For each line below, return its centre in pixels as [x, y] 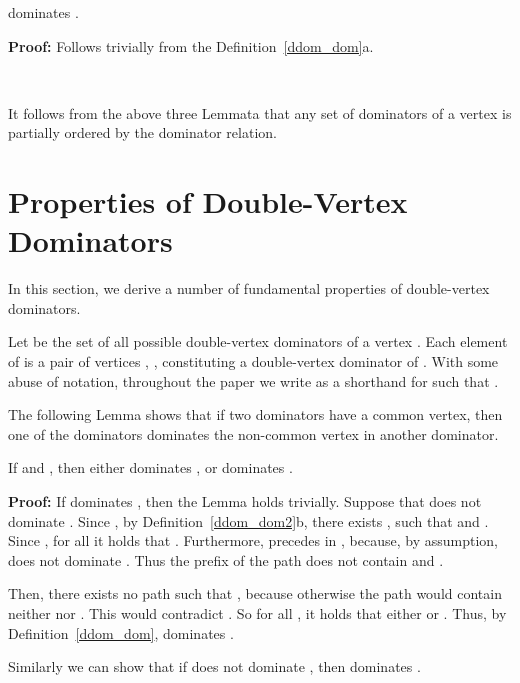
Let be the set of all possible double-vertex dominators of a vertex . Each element [258, 341]
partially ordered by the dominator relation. [142, 132]
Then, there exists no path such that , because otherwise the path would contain [255, 593]
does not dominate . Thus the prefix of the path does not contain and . [226, 559]
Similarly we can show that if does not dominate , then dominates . [214, 666]
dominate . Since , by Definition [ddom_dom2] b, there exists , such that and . [248, 520]
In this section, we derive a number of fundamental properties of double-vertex [249, 288]
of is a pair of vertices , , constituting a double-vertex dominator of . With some [253, 361]
